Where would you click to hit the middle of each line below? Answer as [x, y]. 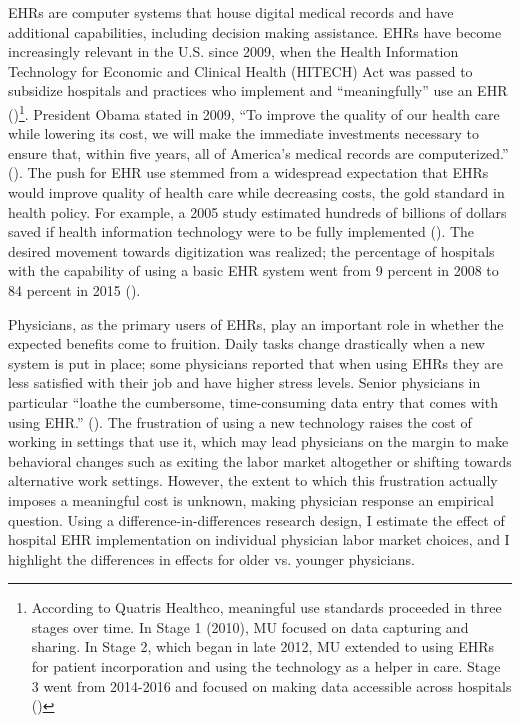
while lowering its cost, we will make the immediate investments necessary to [243, 133]
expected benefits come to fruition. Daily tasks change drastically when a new [246, 343]
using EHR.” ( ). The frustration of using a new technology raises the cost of [240, 421]
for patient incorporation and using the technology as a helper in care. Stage [266, 666]
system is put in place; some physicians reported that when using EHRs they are [255, 362]
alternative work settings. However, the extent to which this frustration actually [253, 480]
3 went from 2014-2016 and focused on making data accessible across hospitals [271, 685]
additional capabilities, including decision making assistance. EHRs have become [255, 31]
